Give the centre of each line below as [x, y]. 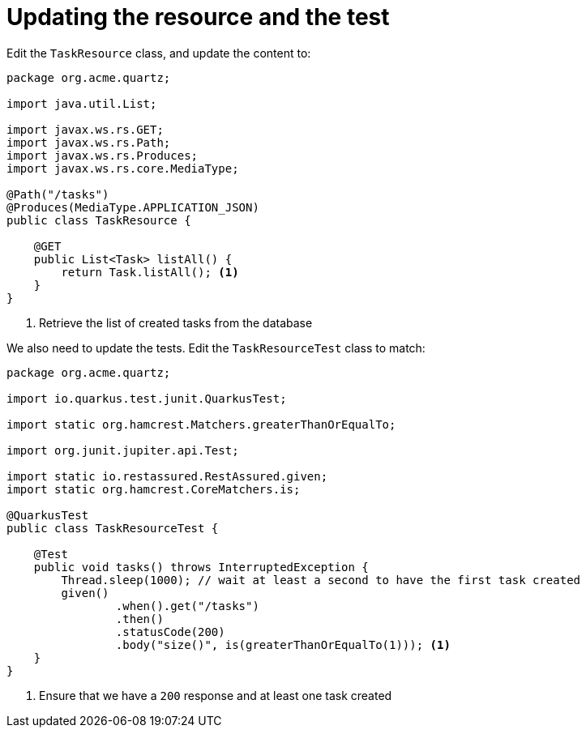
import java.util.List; [82, 103]
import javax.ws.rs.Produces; [103, 155]
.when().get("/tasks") [187, 606]
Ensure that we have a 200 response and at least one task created [216, 695]
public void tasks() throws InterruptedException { [201, 567]
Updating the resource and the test [198, 17]
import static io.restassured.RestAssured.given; [167, 476]
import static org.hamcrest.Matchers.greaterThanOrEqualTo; [201, 424]
